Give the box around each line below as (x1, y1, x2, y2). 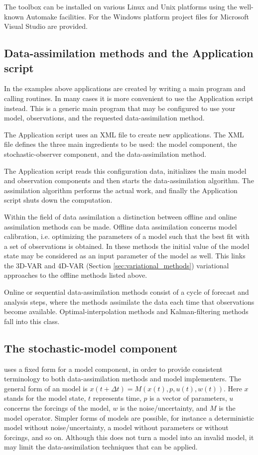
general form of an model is (4, 383, 88, 393)
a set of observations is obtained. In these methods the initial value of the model (4, 240, 250, 251)
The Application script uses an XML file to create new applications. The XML (4, 129, 244, 139)
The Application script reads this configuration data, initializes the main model (4, 165, 247, 176)
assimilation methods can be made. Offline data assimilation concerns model (4, 221, 237, 231)
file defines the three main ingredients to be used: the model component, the (4, 139, 237, 149)
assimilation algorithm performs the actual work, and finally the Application (4, 185, 238, 195)
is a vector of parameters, (149, 393, 227, 403)
